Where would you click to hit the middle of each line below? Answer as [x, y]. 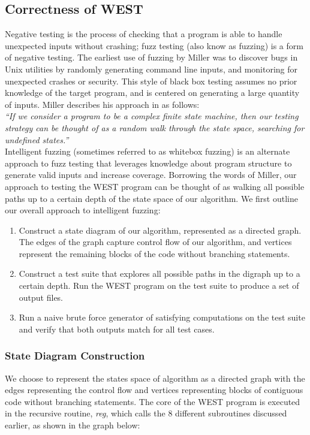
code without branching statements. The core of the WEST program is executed [153, 401]
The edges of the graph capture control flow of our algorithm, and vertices [155, 242]
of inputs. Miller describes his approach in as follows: [102, 104]
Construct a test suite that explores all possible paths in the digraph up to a [159, 274]
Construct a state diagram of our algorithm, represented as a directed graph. [160, 230]
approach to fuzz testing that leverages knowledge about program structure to [148, 163]
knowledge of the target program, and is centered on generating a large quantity [152, 93]
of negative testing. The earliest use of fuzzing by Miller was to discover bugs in [151, 57]
